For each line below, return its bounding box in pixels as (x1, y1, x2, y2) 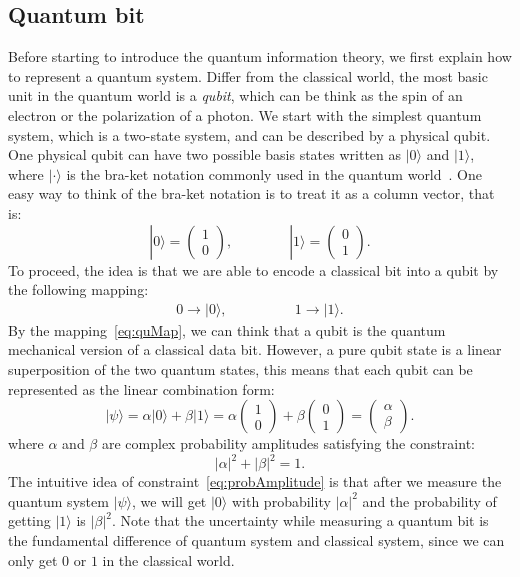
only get (8, 549, 58, 570)
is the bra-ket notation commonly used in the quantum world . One (66, 163, 482, 184)
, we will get (132, 490, 207, 511)
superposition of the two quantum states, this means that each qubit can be (8, 358, 473, 379)
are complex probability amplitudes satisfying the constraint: (101, 433, 475, 454)
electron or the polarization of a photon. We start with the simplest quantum (8, 104, 482, 125)
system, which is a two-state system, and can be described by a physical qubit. (8, 124, 491, 145)
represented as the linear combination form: (8, 378, 275, 399)
